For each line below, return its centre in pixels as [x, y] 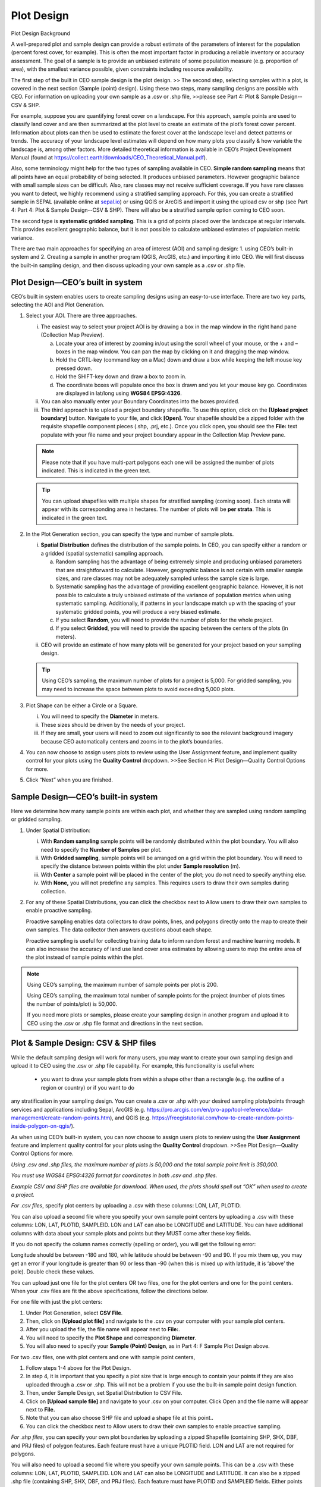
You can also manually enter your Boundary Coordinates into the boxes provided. [140, 401]
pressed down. [74, 368]
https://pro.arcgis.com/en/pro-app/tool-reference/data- [215, 1109]
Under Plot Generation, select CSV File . [74, 1313]
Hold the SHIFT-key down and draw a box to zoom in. [121, 377]
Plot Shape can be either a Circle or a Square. [82, 705]
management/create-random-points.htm [61, 1118]
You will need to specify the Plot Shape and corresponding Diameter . [111, 1338]
